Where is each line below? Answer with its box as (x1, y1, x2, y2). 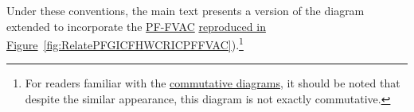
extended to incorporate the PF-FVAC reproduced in (6, 17, 266, 34)
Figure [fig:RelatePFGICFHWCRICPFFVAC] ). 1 (6, 34, 244, 52)
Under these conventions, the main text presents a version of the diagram (6, 2, 365, 18)
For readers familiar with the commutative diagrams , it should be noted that (25, 75, 400, 91)
